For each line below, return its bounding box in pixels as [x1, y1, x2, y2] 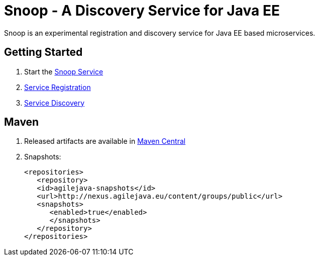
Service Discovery [24, 98, 85, 107]
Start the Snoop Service [24, 67, 103, 76]
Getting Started [4, 46, 83, 59]
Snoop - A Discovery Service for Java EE [4, 2, 280, 19]
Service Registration [24, 82, 91, 92]
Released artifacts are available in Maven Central [24, 137, 186, 146]
